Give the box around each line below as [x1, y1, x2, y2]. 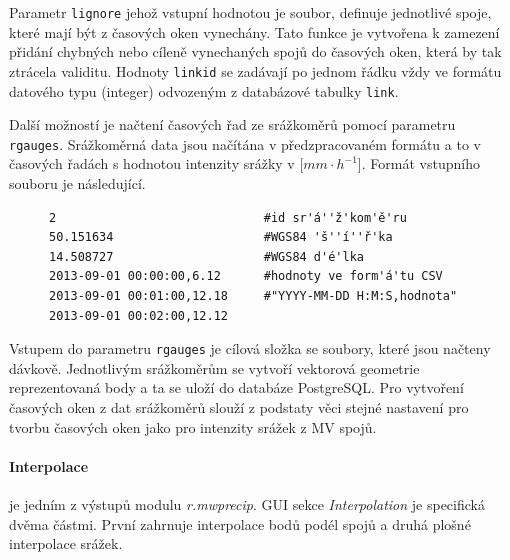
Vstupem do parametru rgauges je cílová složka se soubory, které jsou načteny [9, 338, 491, 359]
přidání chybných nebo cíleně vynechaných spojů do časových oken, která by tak [9, 41, 502, 62]
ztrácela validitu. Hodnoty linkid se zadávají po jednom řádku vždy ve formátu [9, 60, 502, 81]
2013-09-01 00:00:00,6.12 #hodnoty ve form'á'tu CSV [49, 269, 443, 284]
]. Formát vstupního [357, 153, 480, 174]
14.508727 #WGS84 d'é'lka [49, 249, 364, 264]
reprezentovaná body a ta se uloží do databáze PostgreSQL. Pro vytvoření [9, 377, 464, 398]
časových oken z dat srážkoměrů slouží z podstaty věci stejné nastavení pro [9, 397, 469, 417]
